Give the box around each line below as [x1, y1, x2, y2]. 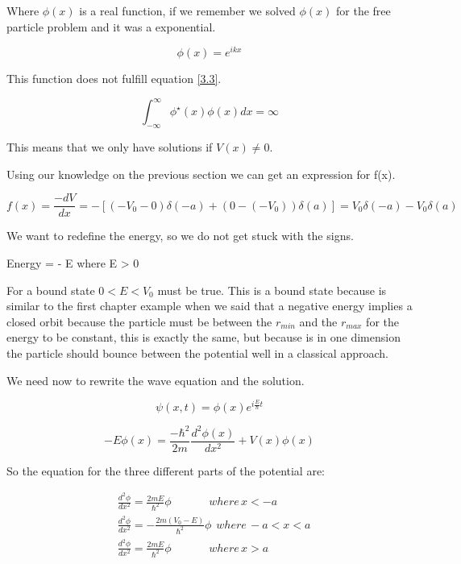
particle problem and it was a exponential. [6, 18, 216, 35]
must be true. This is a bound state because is [157, 281, 387, 298]
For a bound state [6, 281, 95, 298]
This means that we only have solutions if [6, 139, 213, 156]
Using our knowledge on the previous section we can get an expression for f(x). [6, 165, 396, 182]
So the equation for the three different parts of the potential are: [6, 462, 326, 479]
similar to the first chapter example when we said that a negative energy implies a [6, 297, 413, 314]
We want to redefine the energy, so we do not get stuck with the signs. [6, 227, 354, 244]
